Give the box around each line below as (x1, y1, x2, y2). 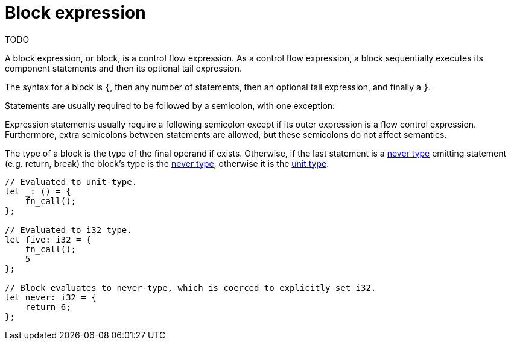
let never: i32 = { (5, 292, 97, 302)
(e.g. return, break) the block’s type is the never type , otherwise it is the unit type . (5, 158, 329, 169)
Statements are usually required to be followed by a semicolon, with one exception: (5, 100, 335, 111)
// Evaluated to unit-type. (5, 176, 138, 187)
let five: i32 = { (5, 234, 92, 244)
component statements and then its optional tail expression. (5, 63, 243, 73)
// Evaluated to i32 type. (5, 225, 132, 235)
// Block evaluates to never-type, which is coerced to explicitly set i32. (5, 282, 376, 293)
